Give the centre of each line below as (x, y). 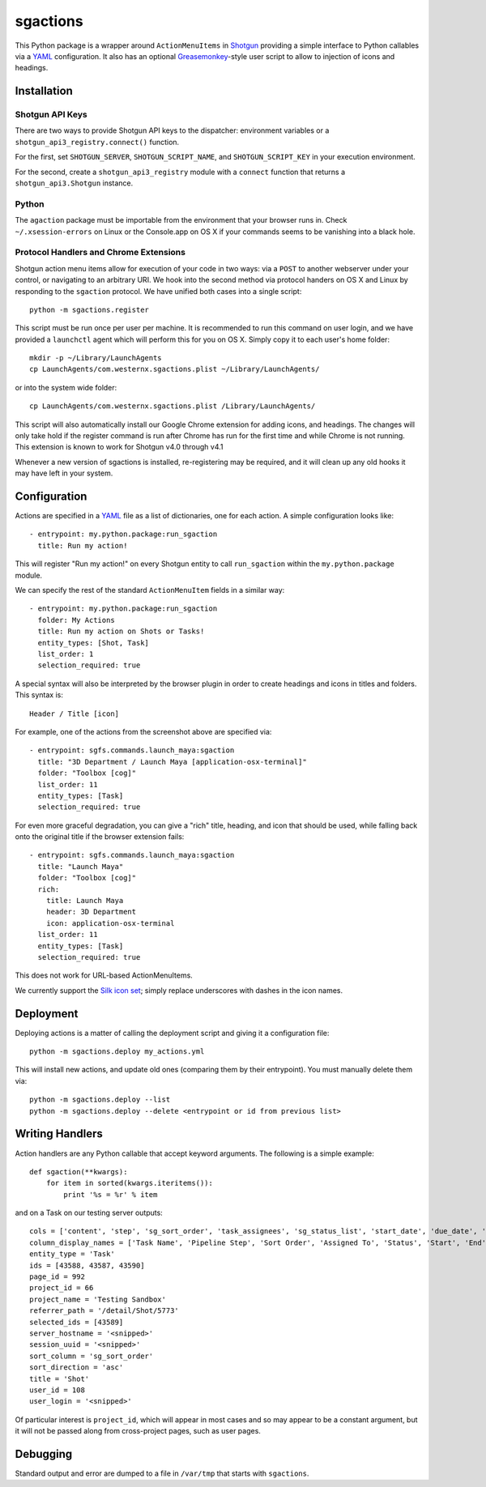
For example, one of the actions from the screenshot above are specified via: (143, 731)
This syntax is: (39, 695)
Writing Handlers (59, 1134)
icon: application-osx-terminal (110, 923)
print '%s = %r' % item (111, 1194)
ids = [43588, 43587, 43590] (87, 1265)
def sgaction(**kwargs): (79, 1172)
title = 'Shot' (60, 1378)
